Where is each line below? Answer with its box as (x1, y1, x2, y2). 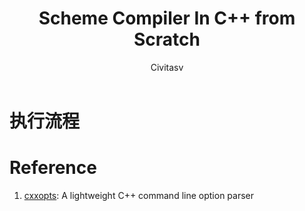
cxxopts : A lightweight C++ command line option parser (23, 189, 255, 201)
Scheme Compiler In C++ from (38, 7, 296, 30)
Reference (9, 157, 97, 179)
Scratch (133, 28, 201, 51)
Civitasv (150, 61, 184, 73)
